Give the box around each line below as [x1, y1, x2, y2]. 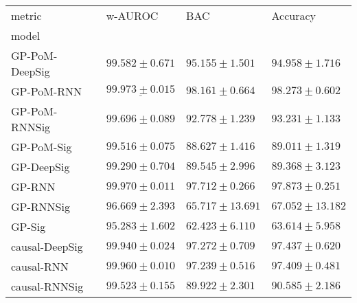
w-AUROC [106, 8, 159, 23]
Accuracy [271, 8, 316, 23]
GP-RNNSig [11, 199, 70, 214]
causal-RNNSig [11, 278, 84, 294]
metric [11, 8, 42, 23]
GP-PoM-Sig [11, 139, 72, 155]
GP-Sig [11, 218, 46, 234]
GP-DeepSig [11, 159, 70, 175]
